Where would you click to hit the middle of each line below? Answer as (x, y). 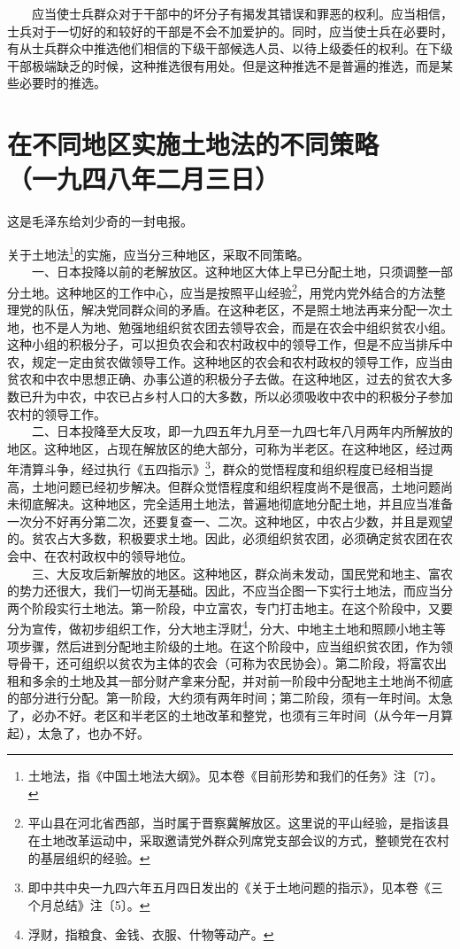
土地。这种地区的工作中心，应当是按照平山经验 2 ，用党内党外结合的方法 (226, 291)
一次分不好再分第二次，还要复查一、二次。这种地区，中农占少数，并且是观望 (230, 521)
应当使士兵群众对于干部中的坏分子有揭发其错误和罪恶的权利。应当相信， (242, 13)
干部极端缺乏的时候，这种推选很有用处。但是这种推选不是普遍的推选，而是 (224, 65)
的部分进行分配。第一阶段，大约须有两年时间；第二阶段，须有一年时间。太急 (230, 698)
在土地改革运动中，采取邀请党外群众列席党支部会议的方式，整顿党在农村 (238, 840)
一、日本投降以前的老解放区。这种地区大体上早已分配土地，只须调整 (230, 272)
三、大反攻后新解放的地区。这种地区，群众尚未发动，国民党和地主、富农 (242, 573)
